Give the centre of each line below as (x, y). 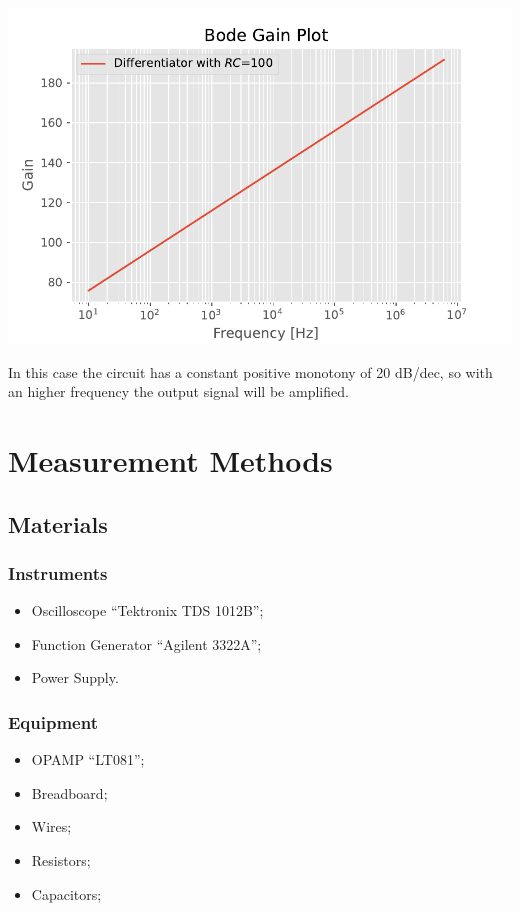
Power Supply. (75, 677)
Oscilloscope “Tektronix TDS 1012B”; (147, 610)
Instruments (58, 572)
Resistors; (61, 859)
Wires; (51, 826)
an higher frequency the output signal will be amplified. (178, 391)
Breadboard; (69, 792)
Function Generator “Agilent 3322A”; (146, 643)
